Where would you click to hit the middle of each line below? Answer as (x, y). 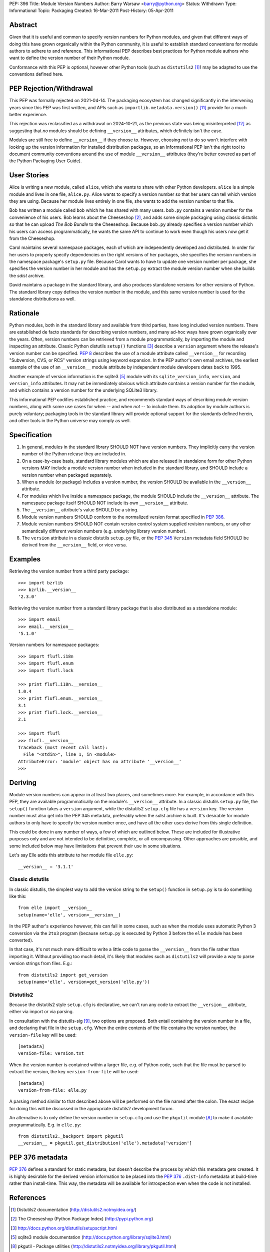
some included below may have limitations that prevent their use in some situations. (95, 846)
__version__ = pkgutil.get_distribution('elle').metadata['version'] (105, 1143)
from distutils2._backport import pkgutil (71, 1136)
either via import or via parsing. (41, 1012)
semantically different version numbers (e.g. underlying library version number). (104, 531)
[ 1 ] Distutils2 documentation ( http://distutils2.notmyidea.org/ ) (74, 1209)
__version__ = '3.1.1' (46, 867)
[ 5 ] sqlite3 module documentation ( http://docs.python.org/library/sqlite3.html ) (91, 1237)
